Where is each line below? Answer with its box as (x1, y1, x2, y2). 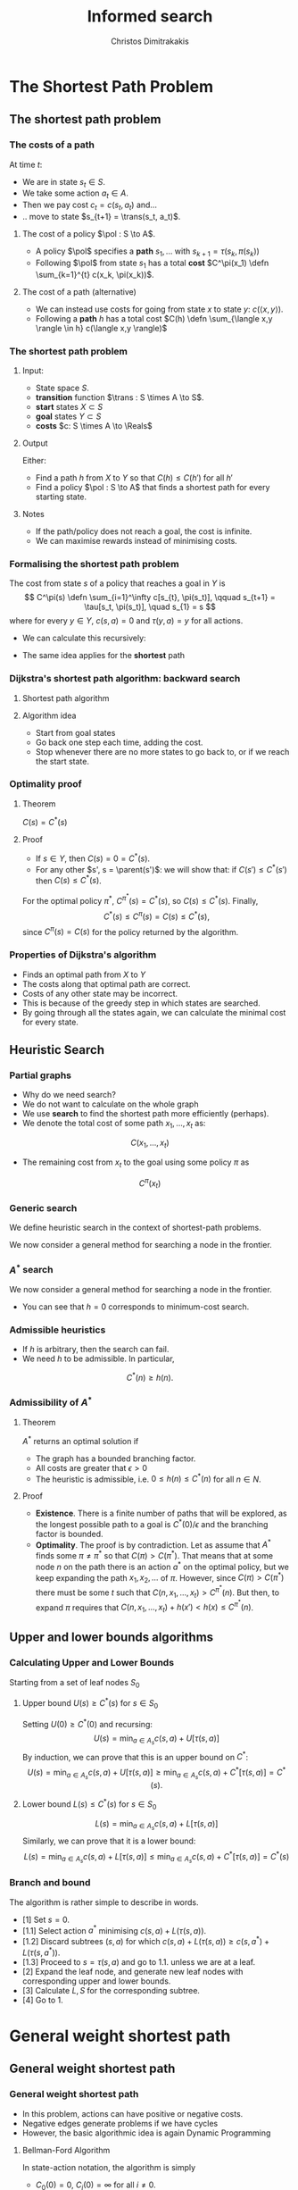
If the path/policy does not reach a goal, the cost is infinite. (35, 525, 252, 537)
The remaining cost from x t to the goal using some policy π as (21, 1157, 250, 1169)
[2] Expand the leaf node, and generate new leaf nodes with (21, 1966, 244, 1977)
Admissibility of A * (9, 1395, 93, 1408)
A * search (9, 1262, 54, 1276)
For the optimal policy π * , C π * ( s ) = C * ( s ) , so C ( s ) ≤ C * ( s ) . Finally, (21, 892, 259, 906)
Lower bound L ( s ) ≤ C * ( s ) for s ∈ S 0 (21, 1797, 157, 1811)
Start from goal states (35, 727, 116, 738)
